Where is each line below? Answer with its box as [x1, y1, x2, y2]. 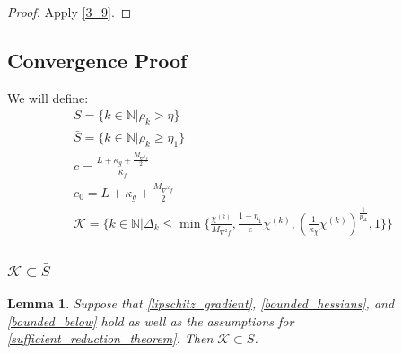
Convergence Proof [7, 46, 188, 73]
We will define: [7, 88, 89, 107]
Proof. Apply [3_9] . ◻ [7, 3, 132, 21]
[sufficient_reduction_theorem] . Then [7, 329, 214, 348]
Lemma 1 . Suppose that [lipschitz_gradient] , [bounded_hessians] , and [7, 293, 395, 312]
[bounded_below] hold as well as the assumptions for [7, 311, 294, 330]
